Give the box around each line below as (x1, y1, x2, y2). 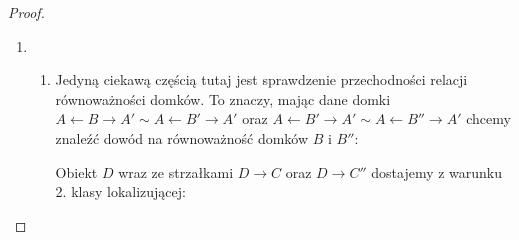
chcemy (466, 108, 511, 129)
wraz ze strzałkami (118, 161, 234, 182)
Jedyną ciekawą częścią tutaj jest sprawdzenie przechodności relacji (55, 69, 468, 90)
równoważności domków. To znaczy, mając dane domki (55, 88, 391, 109)
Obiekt (55, 161, 98, 182)
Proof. (8, 2, 45, 22)
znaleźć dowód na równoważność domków (55, 127, 309, 148)
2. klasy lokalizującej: (55, 181, 186, 202)
